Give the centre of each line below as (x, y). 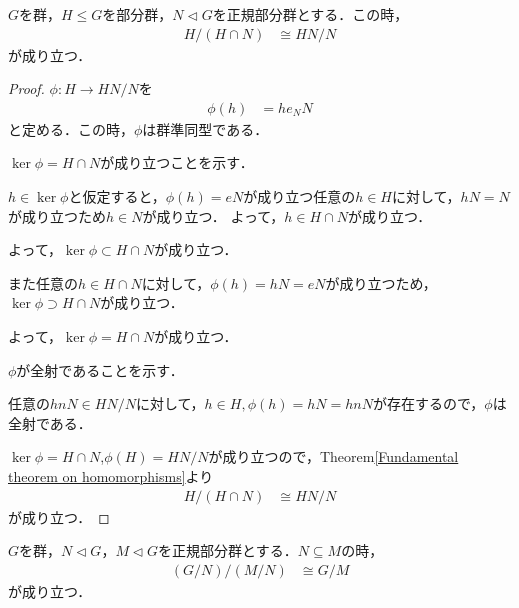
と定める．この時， (71, 128)
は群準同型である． (205, 128)
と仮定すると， (117, 196)
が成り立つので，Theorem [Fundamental (333, 456)
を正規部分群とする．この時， (310, 14)
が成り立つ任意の (299, 196)
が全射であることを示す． (100, 369)
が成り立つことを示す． (177, 162)
